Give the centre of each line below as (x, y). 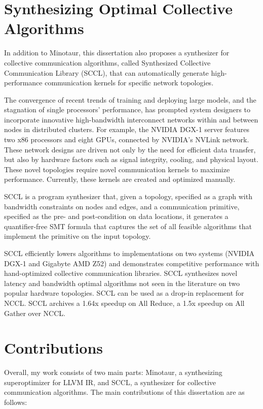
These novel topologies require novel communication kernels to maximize (117, 169)
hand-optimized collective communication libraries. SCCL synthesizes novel (121, 273)
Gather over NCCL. (35, 313)
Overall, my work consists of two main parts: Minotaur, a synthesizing (113, 372)
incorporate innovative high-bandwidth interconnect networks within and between (131, 119)
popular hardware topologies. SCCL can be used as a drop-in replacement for (124, 293)
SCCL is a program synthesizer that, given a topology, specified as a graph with (128, 196)
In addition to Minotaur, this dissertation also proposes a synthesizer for (117, 53)
